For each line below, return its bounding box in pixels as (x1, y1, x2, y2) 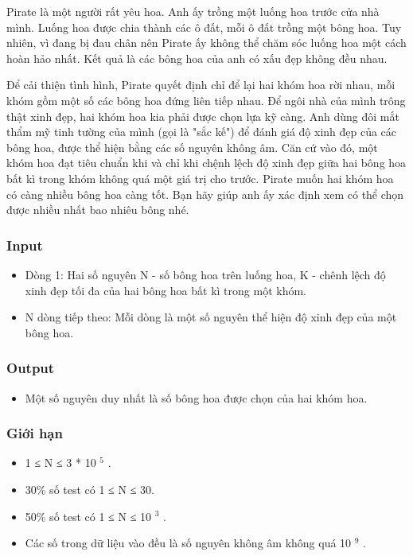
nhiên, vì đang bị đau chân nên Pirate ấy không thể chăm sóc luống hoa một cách (6, 34, 407, 51)
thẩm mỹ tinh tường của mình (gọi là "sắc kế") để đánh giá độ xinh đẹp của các (6, 123, 397, 140)
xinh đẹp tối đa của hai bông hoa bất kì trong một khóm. (25, 282, 306, 298)
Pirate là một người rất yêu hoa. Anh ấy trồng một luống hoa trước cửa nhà (6, 3, 380, 19)
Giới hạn (6, 423, 63, 443)
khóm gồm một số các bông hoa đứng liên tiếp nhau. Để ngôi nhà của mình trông (6, 91, 406, 108)
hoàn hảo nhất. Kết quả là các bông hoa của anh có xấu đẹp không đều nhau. (6, 49, 388, 66)
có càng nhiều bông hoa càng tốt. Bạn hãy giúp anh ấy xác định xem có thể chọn (6, 185, 404, 202)
